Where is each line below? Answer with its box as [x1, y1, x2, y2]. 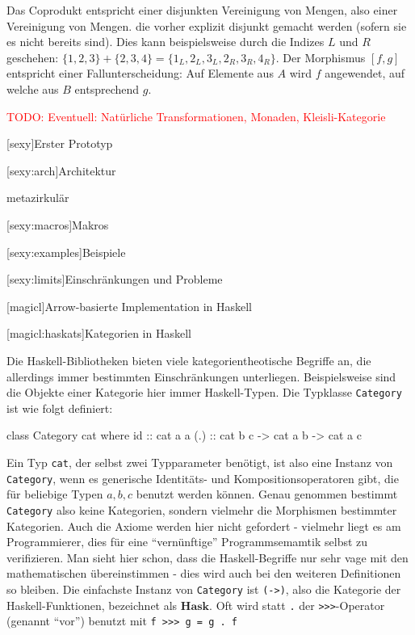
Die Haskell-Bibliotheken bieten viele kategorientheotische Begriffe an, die [6, 351, 371, 368]
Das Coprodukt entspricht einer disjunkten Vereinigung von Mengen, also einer [6, 2, 398, 18]
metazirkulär [6, 189, 69, 206]
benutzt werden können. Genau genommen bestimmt [136, 486, 398, 503]
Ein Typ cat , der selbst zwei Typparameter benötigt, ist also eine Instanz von [6, 453, 393, 470]
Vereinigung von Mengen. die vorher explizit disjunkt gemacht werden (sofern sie [6, 17, 407, 34]
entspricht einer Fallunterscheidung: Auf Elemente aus [6, 65, 274, 82]
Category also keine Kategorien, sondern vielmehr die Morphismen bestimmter [6, 501, 397, 518]
